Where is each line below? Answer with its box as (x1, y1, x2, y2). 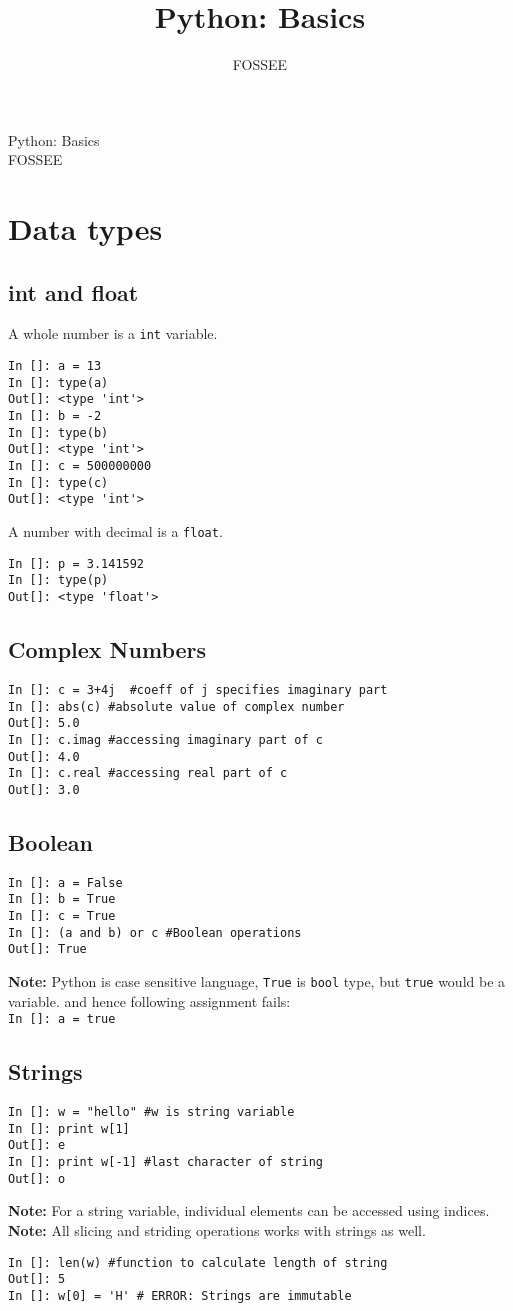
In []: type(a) (8, 375, 109, 390)
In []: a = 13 (8, 359, 102, 374)
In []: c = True (8, 908, 116, 923)
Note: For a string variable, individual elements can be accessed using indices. (8, 1200, 490, 1221)
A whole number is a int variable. (8, 323, 218, 344)
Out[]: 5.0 (8, 716, 80, 731)
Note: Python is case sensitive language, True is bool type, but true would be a (8, 970, 506, 991)
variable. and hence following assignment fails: (8, 990, 291, 1011)
